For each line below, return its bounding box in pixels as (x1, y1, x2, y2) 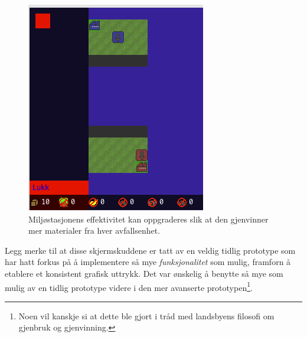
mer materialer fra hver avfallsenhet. (28, 224, 161, 237)
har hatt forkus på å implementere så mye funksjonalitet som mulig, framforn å (5, 256, 291, 268)
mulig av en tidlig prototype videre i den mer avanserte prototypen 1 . (5, 279, 253, 293)
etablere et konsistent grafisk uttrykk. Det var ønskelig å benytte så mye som (5, 267, 283, 279)
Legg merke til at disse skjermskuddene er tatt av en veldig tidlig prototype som (5, 244, 296, 256)
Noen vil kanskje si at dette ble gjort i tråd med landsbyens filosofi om (18, 309, 275, 322)
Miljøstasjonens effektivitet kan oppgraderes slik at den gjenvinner (28, 212, 269, 225)
